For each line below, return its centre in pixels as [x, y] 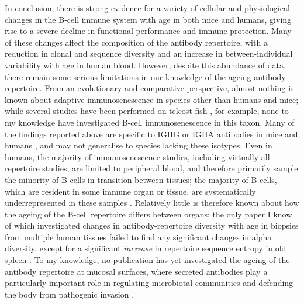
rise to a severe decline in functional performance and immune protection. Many [148, 31]
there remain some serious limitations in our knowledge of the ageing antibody [145, 76]
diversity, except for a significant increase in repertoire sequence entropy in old [146, 248]
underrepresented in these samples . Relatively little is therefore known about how [152, 203]
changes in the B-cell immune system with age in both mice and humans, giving [148, 19]
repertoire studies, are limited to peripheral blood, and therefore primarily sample [151, 168]
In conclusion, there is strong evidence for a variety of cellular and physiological [147, 8]
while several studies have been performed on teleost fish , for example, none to [147, 111]
